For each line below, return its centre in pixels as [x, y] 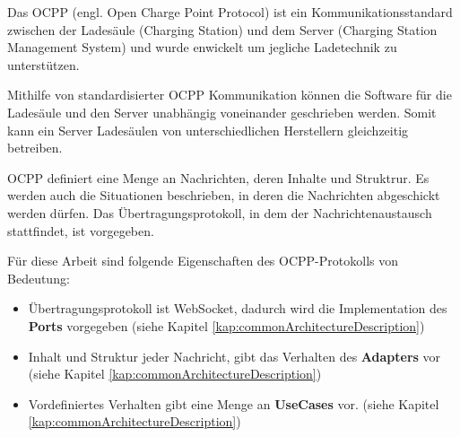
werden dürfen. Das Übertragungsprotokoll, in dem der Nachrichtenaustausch [220, 212]
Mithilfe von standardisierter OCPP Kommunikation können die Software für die [230, 95]
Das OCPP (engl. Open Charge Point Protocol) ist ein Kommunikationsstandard [230, 12]
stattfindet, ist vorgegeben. [81, 230]
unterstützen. [43, 64]
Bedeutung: [39, 278]
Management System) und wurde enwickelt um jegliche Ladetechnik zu [202, 47]
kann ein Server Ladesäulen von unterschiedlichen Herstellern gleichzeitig [208, 130]
